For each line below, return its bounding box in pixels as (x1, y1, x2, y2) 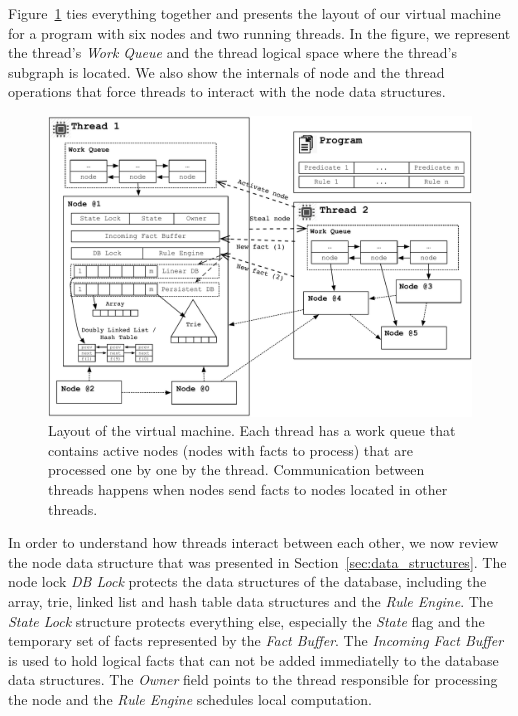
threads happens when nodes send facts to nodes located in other (48, 478, 448, 499)
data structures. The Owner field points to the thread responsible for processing (8, 669, 498, 690)
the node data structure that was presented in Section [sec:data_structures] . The (8, 551, 507, 572)
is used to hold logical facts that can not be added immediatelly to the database (8, 649, 499, 670)
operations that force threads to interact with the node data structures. (8, 81, 446, 102)
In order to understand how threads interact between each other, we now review (8, 532, 499, 553)
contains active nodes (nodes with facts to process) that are (48, 439, 413, 460)
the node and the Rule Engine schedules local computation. (8, 688, 372, 709)
